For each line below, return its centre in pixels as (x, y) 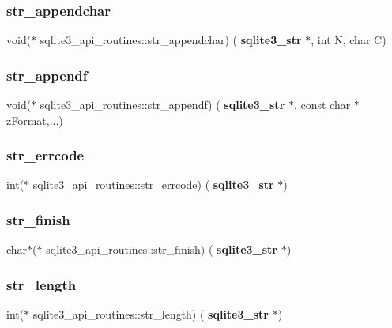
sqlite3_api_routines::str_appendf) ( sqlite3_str (162, 105)
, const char (322, 105)
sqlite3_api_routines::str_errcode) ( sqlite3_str (153, 185)
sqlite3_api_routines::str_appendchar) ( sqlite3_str (171, 40)
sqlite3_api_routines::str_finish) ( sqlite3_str (162, 249)
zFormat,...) (35, 120)
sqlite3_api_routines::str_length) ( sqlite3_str (151, 314)
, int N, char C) (349, 40)
